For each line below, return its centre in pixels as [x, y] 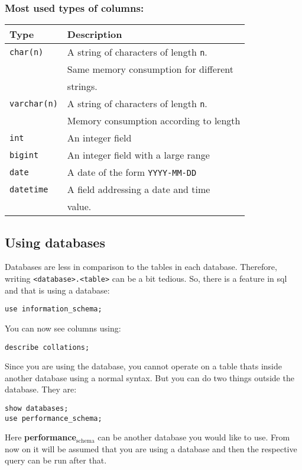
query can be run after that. [56, 460]
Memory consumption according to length [154, 121]
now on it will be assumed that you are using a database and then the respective [151, 448]
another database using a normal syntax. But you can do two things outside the [150, 377]
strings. [82, 86]
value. [79, 207]
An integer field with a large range [138, 155]
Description [95, 34]
